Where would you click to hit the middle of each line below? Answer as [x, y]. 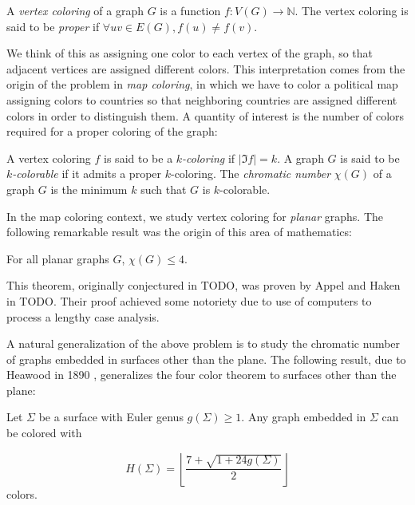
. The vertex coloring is [352, 10]
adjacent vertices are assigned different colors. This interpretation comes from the [206, 68]
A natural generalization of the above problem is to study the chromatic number [204, 343]
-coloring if [209, 158]
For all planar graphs [58, 258]
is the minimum [89, 189]
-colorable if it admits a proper [87, 174]
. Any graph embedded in [304, 417]
